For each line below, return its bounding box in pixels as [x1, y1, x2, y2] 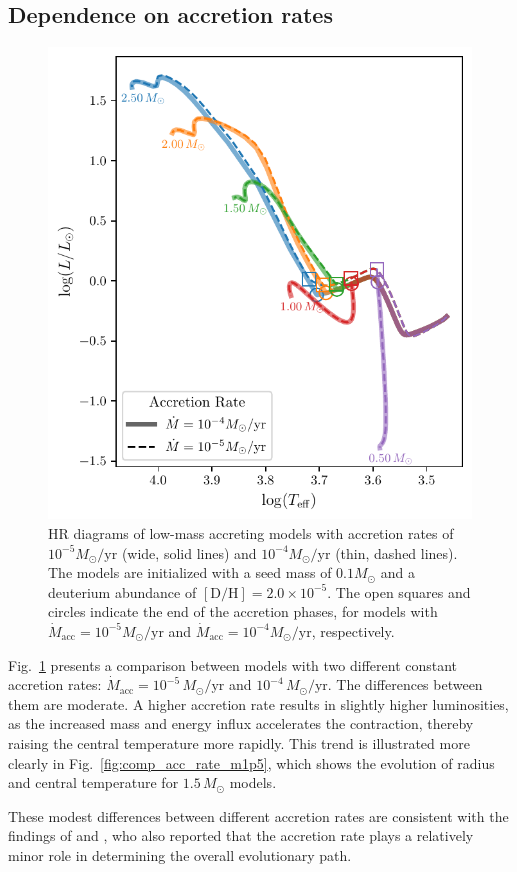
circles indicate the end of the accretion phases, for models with [48, 601, 438, 622]
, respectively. [311, 620, 395, 641]
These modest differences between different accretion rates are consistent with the [8, 805, 509, 826]
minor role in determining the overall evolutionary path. [8, 844, 352, 865]
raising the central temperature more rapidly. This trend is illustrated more [8, 732, 470, 753]
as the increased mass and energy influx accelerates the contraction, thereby [8, 713, 474, 734]
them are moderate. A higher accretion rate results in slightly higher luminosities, [8, 693, 509, 714]
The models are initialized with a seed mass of [48, 562, 332, 583]
